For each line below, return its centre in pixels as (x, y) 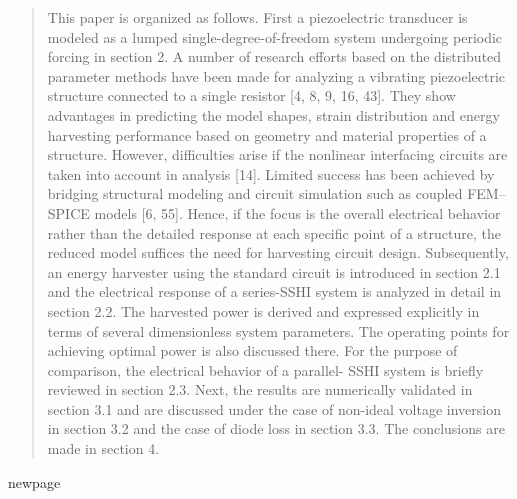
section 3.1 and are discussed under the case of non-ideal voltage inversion (274, 408)
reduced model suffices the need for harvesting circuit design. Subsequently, (278, 252)
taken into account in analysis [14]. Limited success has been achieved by (271, 173)
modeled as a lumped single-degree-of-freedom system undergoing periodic (275, 36)
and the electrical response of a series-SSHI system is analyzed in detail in (274, 291)
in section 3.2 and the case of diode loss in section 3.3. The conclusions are (276, 428)
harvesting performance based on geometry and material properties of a (267, 134)
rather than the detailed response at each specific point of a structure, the (274, 232)
